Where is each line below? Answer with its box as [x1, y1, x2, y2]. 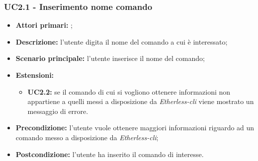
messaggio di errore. [27, 106, 88, 116]
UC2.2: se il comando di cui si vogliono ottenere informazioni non [27, 86, 231, 97]
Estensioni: [15, 70, 54, 80]
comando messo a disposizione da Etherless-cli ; [15, 132, 159, 142]
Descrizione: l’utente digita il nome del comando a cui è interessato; [15, 36, 228, 47]
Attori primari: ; [15, 20, 73, 30]
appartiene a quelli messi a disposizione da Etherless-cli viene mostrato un [27, 96, 254, 107]
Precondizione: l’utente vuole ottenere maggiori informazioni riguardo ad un [15, 122, 255, 133]
